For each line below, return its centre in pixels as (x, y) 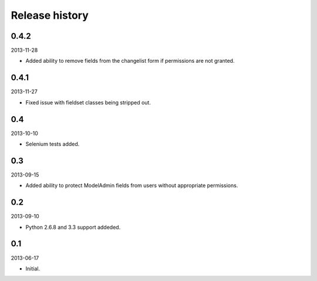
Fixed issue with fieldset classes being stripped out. (88, 102)
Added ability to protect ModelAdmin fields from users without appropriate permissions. (132, 185)
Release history (50, 15)
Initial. (33, 268)
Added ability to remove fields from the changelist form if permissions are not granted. (130, 61)
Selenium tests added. (53, 144)
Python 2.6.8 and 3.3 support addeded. (73, 227)
